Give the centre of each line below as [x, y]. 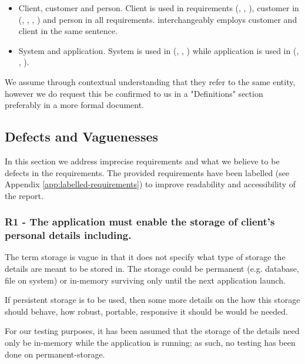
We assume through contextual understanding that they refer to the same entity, [150, 81]
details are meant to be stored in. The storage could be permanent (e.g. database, [152, 269]
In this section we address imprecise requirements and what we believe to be [142, 161]
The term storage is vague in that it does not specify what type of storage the [145, 257]
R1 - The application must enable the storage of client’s [140, 222]
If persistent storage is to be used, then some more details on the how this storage [152, 300]
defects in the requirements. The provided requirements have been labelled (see [147, 172]
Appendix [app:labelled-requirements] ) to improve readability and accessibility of [150, 184]
